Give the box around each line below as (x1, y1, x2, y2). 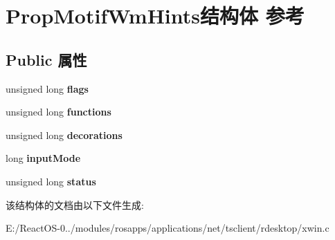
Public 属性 (6, 48, 87, 70)
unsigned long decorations (6, 127, 123, 142)
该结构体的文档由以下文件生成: (6, 197, 144, 212)
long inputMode (6, 151, 81, 165)
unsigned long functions (6, 104, 111, 119)
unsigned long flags (6, 81, 89, 95)
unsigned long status (6, 174, 96, 188)
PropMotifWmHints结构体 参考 (6, 1, 305, 30)
